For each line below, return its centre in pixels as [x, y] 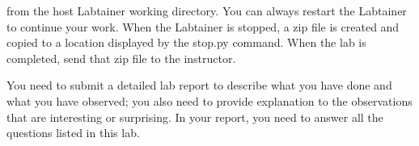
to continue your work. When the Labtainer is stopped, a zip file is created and [203, 26]
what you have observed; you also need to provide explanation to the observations [209, 100]
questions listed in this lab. [73, 133]
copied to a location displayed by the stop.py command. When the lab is [186, 42]
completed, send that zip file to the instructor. [121, 58]
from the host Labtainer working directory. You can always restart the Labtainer [207, 10]
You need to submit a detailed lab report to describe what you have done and [199, 85]
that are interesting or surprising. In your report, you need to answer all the [195, 117]
